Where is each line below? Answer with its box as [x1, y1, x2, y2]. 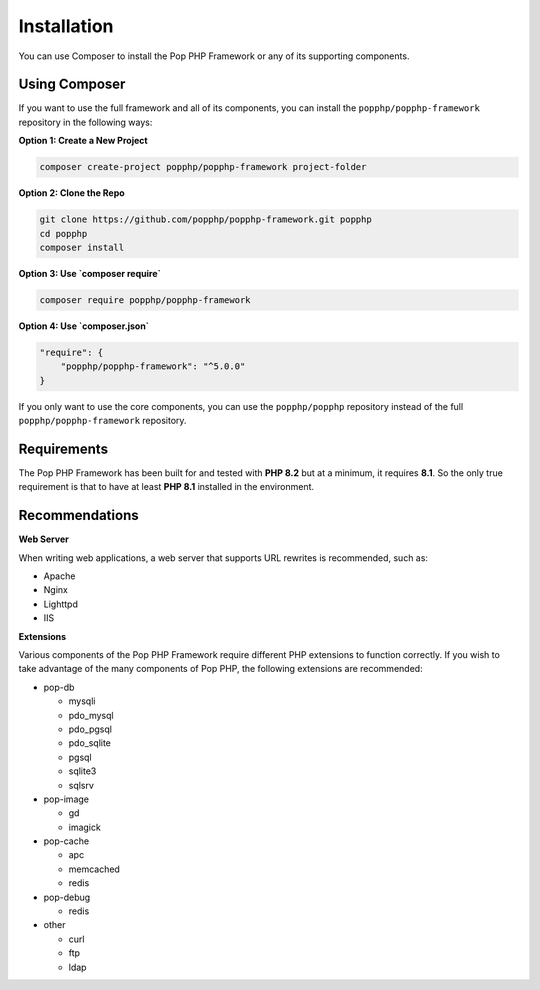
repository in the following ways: [18, 116, 153, 128]
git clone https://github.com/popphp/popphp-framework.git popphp [39, 214, 372, 225]
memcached [68, 863, 120, 875]
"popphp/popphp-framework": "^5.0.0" [60, 361, 246, 372]
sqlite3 [68, 765, 97, 777]
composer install [39, 241, 125, 253]
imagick [68, 821, 102, 833]
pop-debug [43, 891, 91, 903]
